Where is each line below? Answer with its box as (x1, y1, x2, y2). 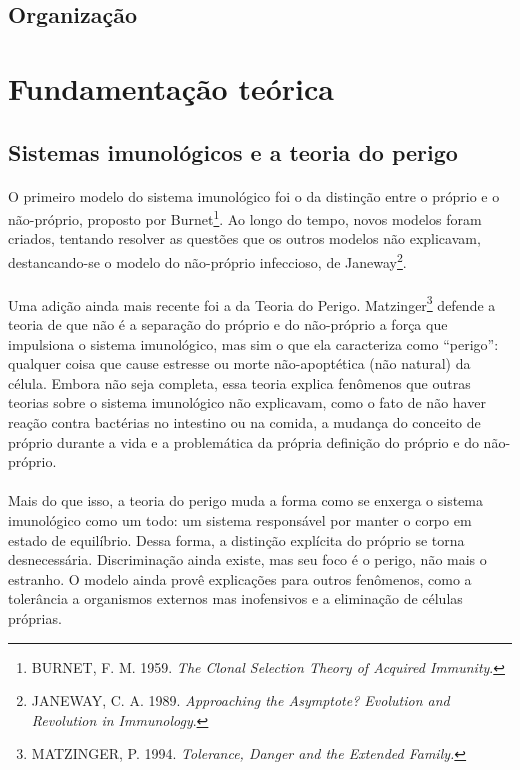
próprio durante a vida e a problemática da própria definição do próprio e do (8, 431, 479, 452)
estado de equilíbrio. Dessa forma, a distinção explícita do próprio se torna (8, 529, 465, 550)
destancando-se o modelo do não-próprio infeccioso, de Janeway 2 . (8, 248, 407, 272)
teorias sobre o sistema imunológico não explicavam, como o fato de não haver (8, 392, 486, 413)
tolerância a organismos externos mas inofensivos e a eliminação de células (8, 588, 463, 609)
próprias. (8, 607, 62, 628)
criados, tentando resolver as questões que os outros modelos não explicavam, (8, 228, 481, 249)
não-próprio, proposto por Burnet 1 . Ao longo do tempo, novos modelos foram (8, 206, 482, 229)
